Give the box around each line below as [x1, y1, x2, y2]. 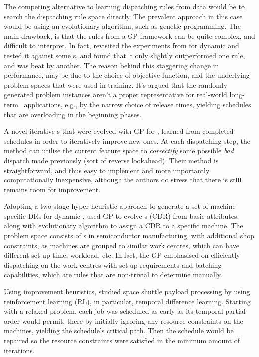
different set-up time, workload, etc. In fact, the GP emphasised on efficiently [4, 250, 240, 260]
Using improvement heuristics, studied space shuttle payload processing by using [4, 286, 250, 297]
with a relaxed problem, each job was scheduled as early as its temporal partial [4, 306, 246, 316]
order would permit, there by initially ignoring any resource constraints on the [4, 315, 243, 326]
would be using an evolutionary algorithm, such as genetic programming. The [4, 21, 241, 31]
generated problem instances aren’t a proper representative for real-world [4, 89, 227, 100]
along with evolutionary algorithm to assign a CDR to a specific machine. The [4, 220, 243, 231]
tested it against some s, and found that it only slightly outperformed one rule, [4, 50, 245, 60]
